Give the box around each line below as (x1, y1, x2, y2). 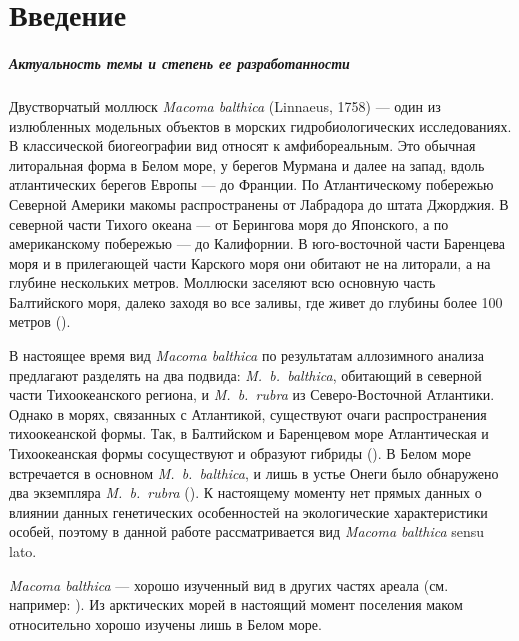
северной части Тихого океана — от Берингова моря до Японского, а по (9, 213, 449, 234)
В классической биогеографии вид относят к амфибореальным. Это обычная (9, 135, 476, 156)
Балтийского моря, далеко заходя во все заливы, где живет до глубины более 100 (9, 291, 503, 312)
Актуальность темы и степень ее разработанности (9, 52, 350, 73)
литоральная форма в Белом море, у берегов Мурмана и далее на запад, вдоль (9, 154, 485, 175)
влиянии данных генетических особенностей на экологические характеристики (9, 501, 488, 522)
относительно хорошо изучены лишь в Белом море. (9, 613, 322, 634)
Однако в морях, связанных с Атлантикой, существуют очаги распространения (9, 403, 487, 424)
